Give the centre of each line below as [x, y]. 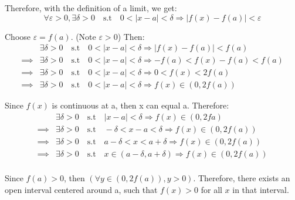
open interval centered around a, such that [81, 189]
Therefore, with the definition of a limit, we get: [91, 8]
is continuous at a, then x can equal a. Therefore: [140, 105]
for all [211, 189]
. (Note [83, 36]
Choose [18, 36]
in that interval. [261, 189]
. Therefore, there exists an [242, 178]
